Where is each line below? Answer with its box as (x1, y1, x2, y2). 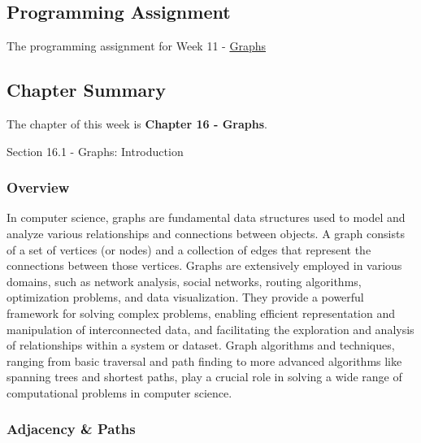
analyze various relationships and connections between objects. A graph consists (7, 225, 405, 241)
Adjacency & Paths (7, 419, 136, 439)
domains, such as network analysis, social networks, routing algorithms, (7, 272, 362, 289)
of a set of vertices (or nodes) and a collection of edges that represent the (7, 241, 371, 258)
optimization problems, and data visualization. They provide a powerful (7, 289, 364, 306)
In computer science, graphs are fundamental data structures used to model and (7, 209, 406, 226)
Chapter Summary (7, 77, 166, 102)
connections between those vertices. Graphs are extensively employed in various (7, 257, 402, 274)
